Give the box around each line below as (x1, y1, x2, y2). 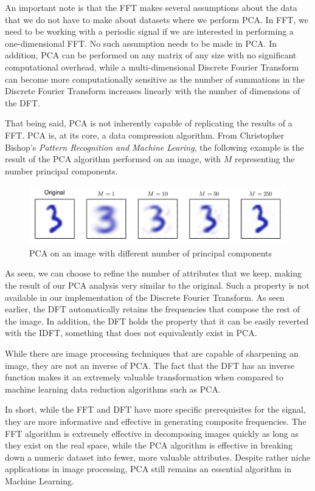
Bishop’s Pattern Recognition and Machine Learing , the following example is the (5, 140, 304, 153)
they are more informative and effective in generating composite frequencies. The (5, 414, 306, 427)
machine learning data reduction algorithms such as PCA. (5, 382, 221, 395)
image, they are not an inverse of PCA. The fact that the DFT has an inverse (5, 359, 295, 371)
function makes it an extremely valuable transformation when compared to (5, 371, 284, 383)
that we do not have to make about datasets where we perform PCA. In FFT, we (5, 13, 308, 26)
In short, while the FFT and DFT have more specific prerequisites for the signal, (5, 403, 306, 416)
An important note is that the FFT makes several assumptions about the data (5, 1, 297, 13)
